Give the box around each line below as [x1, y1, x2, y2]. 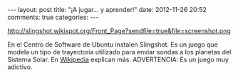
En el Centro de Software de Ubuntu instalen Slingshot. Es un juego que [7, 40, 219, 49]
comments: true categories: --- [7, 13, 99, 21]
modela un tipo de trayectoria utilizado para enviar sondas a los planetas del [7, 48, 232, 56]
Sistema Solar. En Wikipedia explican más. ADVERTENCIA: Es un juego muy [7, 55, 229, 64]
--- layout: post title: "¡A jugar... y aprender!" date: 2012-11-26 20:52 [7, 6, 207, 13]
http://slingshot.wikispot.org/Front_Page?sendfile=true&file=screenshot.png [7, 27, 232, 35]
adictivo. [7, 63, 33, 71]
